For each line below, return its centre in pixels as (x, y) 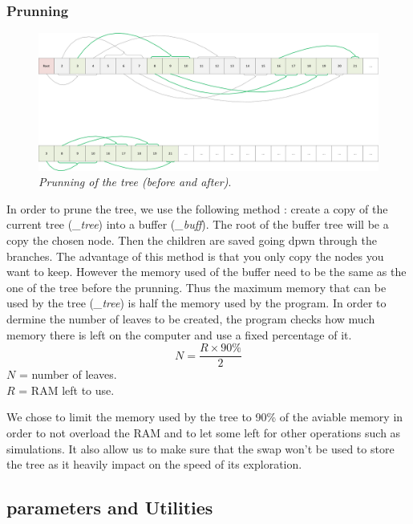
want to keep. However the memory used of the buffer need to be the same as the (206, 272)
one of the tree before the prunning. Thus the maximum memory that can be (196, 287)
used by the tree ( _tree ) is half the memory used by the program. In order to (196, 303)
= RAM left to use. (67, 390)
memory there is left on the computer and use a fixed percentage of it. (179, 334)
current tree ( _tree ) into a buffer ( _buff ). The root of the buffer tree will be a (198, 224)
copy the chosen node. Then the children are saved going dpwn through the (192, 240)
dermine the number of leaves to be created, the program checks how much (191, 318)
